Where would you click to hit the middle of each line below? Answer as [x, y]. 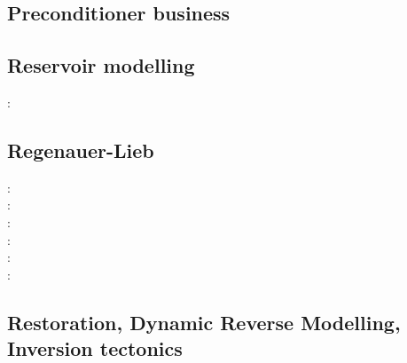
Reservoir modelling [101, 65]
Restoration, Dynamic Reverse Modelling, [204, 322]
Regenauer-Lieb [81, 150]
